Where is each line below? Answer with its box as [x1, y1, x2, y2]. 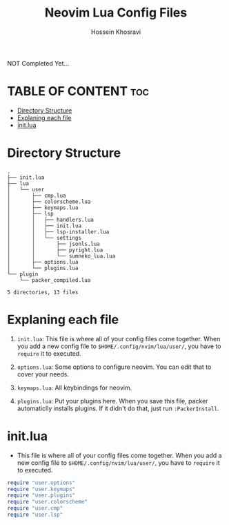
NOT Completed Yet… [7, 59, 70, 67]
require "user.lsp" [7, 511, 63, 519]
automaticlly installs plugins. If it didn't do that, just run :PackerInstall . [17, 404, 219, 412]
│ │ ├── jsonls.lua [7, 240, 100, 247]
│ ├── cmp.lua [7, 192, 67, 199]
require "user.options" [7, 479, 76, 486]
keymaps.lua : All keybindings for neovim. [17, 383, 132, 392]
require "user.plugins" [7, 492, 76, 499]
